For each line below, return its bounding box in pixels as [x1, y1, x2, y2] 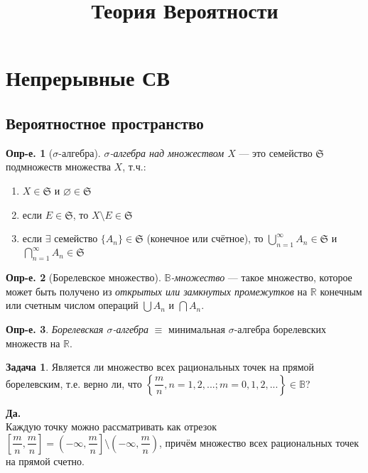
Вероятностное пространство [6, 112, 204, 134]
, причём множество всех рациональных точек [159, 435, 359, 450]
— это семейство [239, 145, 313, 160]
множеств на [6, 335, 60, 350]
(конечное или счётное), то [146, 231, 264, 246]
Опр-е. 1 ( [6, 145, 53, 160]
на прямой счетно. [6, 453, 85, 468]
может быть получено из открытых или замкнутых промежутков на [6, 283, 308, 298]
